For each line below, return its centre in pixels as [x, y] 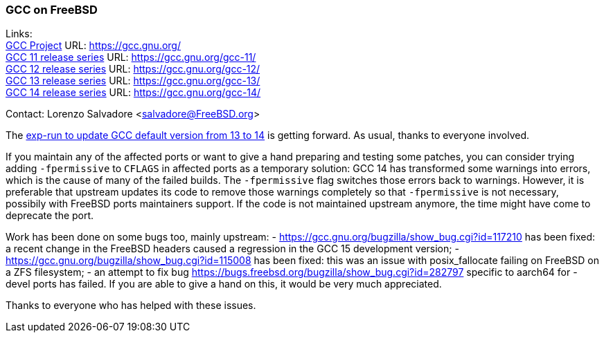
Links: [19, 34]
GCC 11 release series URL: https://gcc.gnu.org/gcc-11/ [131, 57]
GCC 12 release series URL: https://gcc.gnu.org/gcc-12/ [133, 69]
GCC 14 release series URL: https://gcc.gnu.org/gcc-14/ [133, 93]
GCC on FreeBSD [52, 10]
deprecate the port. [50, 216]
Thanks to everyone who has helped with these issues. [131, 306]
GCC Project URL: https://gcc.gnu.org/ [93, 46]
